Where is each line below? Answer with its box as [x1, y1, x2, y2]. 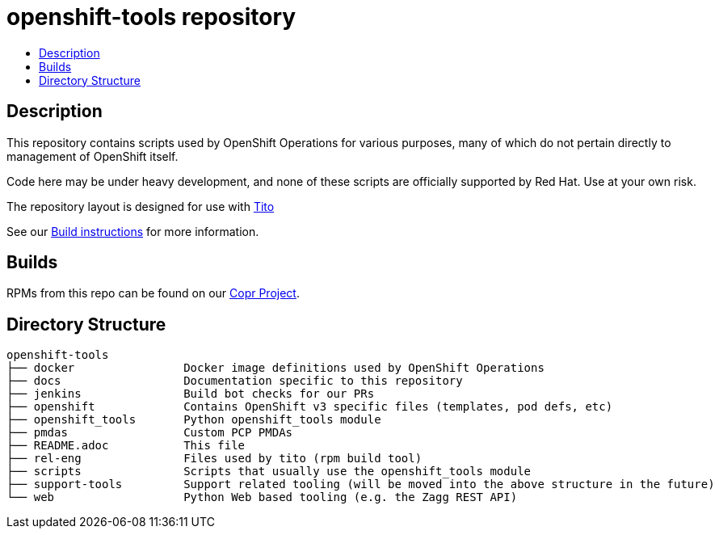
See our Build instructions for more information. [6, 224, 259, 238]
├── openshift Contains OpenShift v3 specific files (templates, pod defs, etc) [6, 400, 613, 414]
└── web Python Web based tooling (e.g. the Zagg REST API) [6, 491, 518, 504]
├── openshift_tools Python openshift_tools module [6, 413, 381, 427]
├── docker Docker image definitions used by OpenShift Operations [6, 361, 545, 375]
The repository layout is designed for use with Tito [6, 199, 275, 213]
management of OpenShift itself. [6, 149, 179, 163]
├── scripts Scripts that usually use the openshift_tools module [6, 465, 532, 478]
